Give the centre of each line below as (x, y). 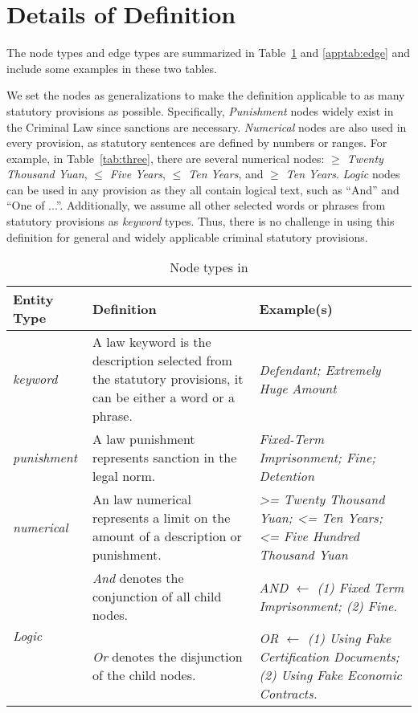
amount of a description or (167, 536)
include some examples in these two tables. (112, 68)
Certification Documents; (329, 657)
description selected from (162, 361)
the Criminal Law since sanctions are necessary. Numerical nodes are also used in (207, 126)
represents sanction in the (164, 458)
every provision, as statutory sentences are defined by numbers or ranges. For (197, 143)
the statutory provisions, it (168, 379)
